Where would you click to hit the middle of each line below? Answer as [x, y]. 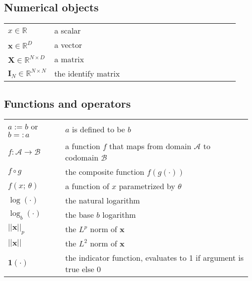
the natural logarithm [103, 201]
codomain [82, 158]
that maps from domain [150, 146]
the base [79, 215]
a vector [68, 45]
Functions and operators [67, 103]
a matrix [69, 59]
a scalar [67, 31]
